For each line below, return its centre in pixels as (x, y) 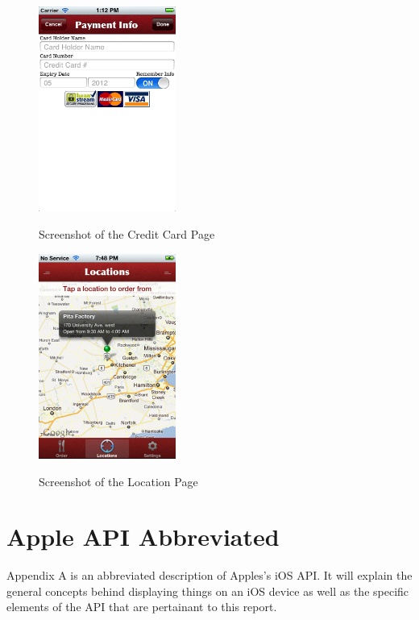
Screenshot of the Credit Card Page (127, 233)
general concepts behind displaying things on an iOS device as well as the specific (208, 591)
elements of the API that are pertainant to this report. (142, 607)
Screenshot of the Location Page (118, 481)
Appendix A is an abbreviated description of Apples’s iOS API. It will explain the (209, 575)
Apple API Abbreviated (143, 537)
